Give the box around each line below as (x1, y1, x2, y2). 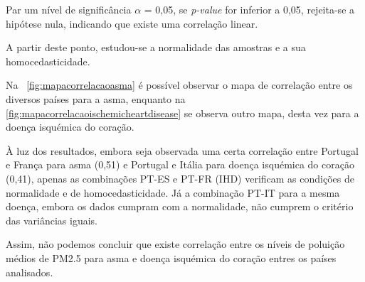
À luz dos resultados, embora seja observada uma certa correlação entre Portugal (6, 143, 359, 158)
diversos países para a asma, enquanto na (6, 91, 186, 106)
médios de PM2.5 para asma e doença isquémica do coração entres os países (6, 250, 337, 265)
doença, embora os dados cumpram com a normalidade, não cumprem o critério (6, 199, 354, 214)
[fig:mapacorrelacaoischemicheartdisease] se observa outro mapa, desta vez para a (6, 105, 359, 120)
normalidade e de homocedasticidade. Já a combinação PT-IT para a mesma (6, 185, 340, 200)
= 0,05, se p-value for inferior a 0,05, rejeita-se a (144, 2, 355, 16)
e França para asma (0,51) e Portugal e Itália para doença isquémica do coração (6, 157, 354, 172)
